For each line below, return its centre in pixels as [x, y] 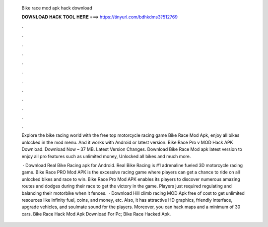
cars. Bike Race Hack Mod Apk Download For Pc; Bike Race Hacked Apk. [96, 214]
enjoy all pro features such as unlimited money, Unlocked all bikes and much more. [106, 156]
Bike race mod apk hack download [57, 8]
